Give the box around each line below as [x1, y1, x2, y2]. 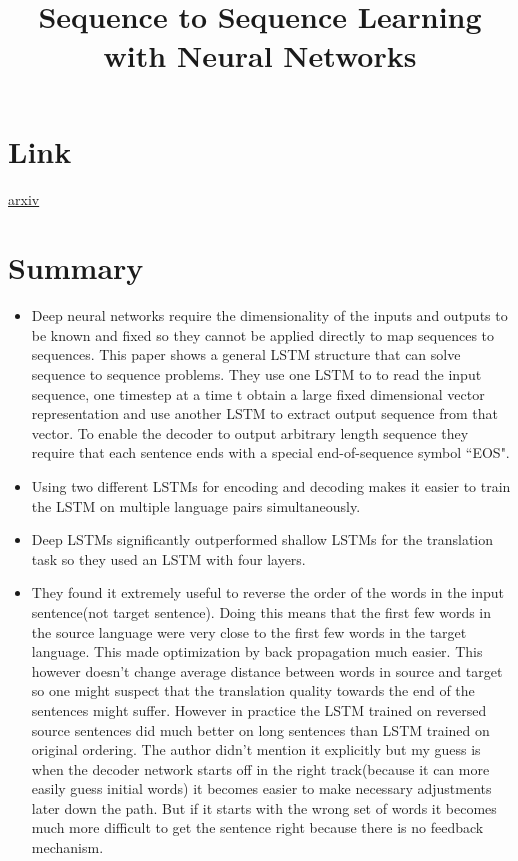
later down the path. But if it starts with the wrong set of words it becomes [31, 797, 497, 818]
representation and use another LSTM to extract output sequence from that [31, 403, 498, 424]
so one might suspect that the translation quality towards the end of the [31, 680, 475, 701]
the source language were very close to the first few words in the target [31, 621, 467, 642]
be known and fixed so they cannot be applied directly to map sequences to [31, 324, 495, 345]
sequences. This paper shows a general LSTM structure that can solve [31, 344, 461, 365]
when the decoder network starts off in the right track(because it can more [31, 758, 490, 779]
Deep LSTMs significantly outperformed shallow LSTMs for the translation [31, 529, 494, 550]
